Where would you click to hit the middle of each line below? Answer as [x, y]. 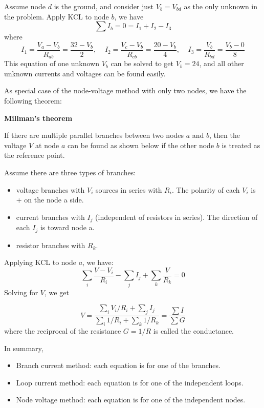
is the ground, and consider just [104, 6]
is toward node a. [67, 227]
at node [47, 145]
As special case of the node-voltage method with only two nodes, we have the [125, 90]
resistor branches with [51, 245]
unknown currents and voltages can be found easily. [85, 73]
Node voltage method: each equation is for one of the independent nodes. [131, 400]
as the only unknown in [221, 6]
